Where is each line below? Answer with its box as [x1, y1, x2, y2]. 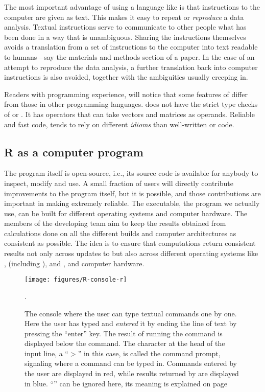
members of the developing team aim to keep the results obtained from [4, 218, 226, 228]
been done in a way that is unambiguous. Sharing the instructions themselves [4, 31, 246, 42]
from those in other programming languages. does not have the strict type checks [4, 99, 258, 109]
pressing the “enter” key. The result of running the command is [25, 328, 223, 338]
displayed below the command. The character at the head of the [25, 338, 225, 349]
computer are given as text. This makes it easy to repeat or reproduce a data [4, 11, 244, 22]
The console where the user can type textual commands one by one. [25, 308, 237, 318]
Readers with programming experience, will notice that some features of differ [4, 88, 248, 99]
